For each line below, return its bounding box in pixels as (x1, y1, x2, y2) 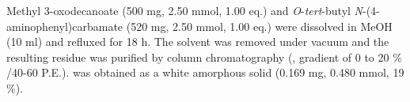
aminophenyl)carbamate (6, 17, 123, 34)
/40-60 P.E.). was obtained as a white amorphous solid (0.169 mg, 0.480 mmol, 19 (6, 64, 404, 81)
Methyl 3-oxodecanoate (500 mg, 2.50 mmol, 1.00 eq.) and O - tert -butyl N (6, 2, 363, 18)
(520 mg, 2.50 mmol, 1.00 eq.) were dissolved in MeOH (126, 17, 393, 34)
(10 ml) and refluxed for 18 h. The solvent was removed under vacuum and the (6, 33, 389, 50)
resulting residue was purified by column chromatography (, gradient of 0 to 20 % (6, 48, 402, 65)
